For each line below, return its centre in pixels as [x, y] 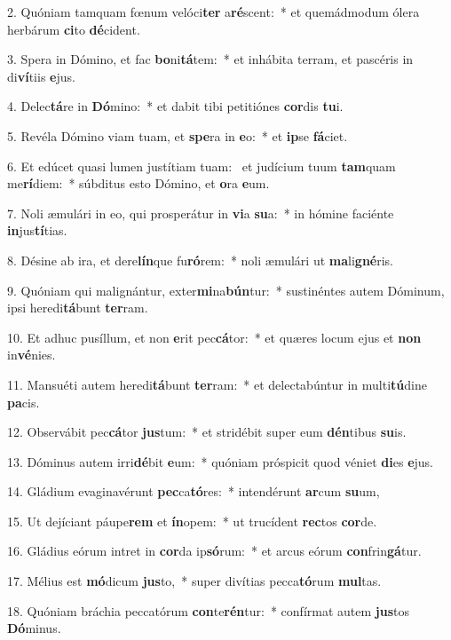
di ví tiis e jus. [41, 76]
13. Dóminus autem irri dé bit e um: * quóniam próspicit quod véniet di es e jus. [220, 461]
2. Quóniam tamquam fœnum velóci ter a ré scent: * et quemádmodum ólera [214, 12]
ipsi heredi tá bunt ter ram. [78, 308]
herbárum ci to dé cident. [74, 29]
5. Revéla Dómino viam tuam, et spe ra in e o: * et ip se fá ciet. [178, 135]
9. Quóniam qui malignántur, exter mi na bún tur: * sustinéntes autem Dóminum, [226, 290]
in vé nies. [32, 355]
